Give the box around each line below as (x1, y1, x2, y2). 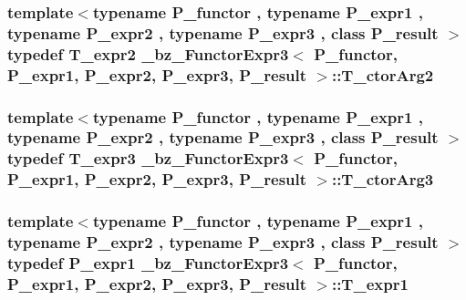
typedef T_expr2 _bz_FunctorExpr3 (7, 42, 289, 65)
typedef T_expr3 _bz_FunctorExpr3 (7, 147, 289, 170)
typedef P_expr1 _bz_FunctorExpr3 (7, 251, 289, 274)
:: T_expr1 (331, 272, 409, 295)
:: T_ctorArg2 (331, 63, 434, 86)
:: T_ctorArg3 (331, 168, 434, 191)
